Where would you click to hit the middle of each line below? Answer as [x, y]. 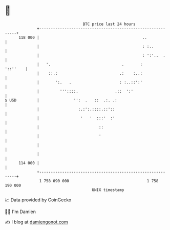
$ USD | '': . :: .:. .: [61, 100]
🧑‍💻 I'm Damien [20, 212]
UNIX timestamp [108, 190]
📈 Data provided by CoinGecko [38, 200]
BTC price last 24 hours [109, 24]
